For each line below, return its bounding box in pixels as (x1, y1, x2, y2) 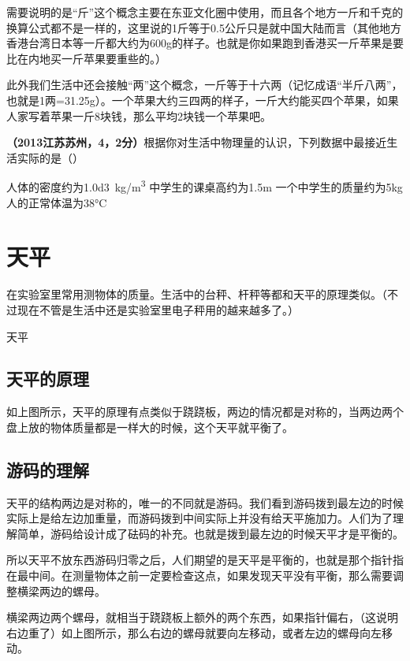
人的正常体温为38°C (6, 194, 107, 210)
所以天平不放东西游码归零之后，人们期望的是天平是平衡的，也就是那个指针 (6, 551, 393, 568)
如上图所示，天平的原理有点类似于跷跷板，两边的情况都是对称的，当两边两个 (6, 403, 404, 420)
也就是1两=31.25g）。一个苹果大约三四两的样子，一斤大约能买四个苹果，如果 (6, 91, 399, 108)
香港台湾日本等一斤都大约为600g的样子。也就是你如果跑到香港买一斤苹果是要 (6, 35, 404, 51)
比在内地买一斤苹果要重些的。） (6, 50, 166, 66)
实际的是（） (17, 149, 84, 165)
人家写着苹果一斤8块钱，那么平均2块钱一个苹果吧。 (6, 107, 271, 124)
